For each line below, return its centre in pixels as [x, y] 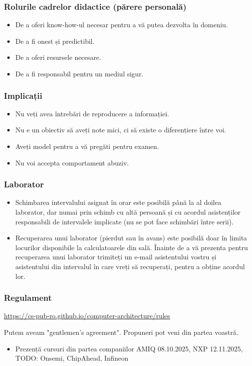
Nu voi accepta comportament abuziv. [72, 162]
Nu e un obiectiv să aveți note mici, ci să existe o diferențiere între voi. [121, 130]
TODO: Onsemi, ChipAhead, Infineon [72, 358]
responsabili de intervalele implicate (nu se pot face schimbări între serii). [124, 221]
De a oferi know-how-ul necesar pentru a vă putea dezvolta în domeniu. [122, 25]
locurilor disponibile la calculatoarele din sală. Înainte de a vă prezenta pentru [132, 247]
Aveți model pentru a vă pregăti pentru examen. [87, 146]
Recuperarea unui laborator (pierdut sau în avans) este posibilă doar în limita [131, 238]
